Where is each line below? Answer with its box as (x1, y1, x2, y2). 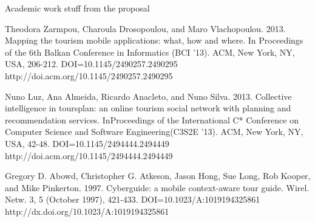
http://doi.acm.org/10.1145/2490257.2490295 (5, 69, 173, 82)
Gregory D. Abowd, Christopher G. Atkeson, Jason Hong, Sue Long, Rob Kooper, (5, 169, 311, 182)
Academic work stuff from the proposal (5, 2, 150, 14)
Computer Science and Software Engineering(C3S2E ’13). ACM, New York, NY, (5, 125, 303, 138)
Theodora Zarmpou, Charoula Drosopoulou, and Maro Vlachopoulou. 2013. (5, 22, 286, 34)
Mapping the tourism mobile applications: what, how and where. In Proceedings (5, 34, 303, 47)
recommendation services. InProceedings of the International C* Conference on (5, 113, 299, 126)
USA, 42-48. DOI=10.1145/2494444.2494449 (5, 137, 169, 149)
